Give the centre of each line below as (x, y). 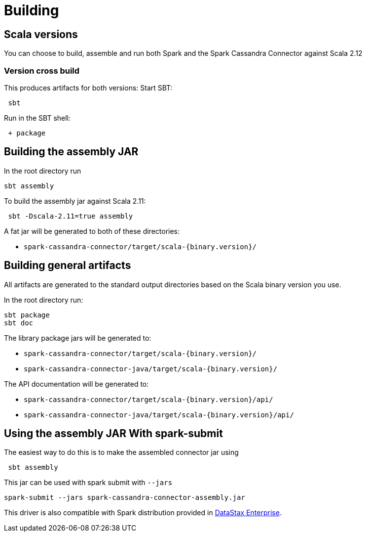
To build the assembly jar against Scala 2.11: (75, 201)
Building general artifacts (68, 266)
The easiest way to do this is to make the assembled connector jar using (121, 452)
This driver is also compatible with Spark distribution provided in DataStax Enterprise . (143, 513)
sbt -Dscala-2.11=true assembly (71, 216)
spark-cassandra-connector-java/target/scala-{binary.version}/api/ (159, 415)
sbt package (27, 315)
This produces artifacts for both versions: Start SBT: (88, 88)
